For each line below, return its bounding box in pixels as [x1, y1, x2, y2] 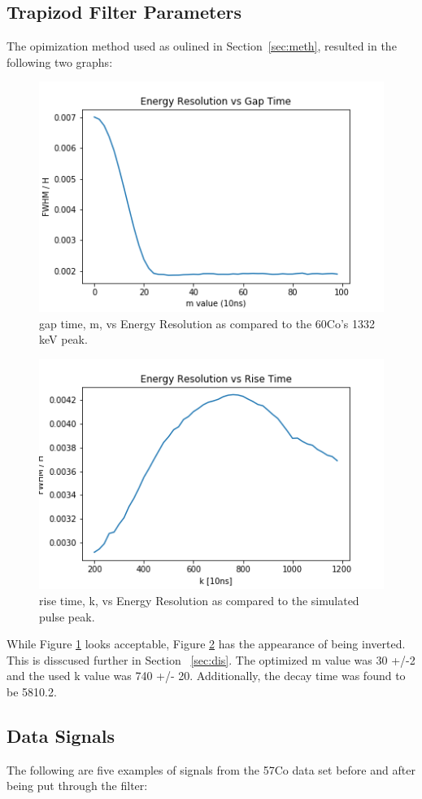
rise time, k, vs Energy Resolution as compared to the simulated [39, 592, 359, 609]
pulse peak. [39, 608, 95, 625]
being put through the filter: [7, 777, 148, 794]
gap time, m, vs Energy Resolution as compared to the [39, 314, 312, 331]
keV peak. [39, 331, 88, 348]
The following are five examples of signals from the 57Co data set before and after [7, 761, 415, 778]
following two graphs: [7, 53, 113, 70]
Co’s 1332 [326, 314, 375, 331]
